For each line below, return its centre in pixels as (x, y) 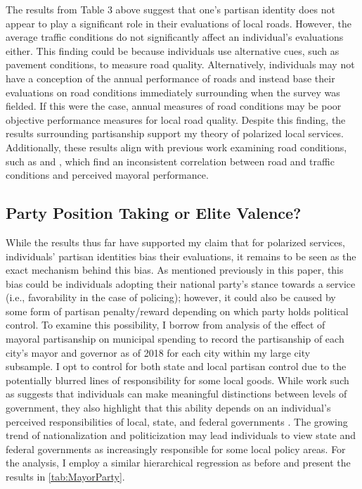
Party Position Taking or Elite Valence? (154, 213)
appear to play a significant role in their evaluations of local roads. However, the (179, 23)
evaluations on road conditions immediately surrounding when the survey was (173, 92)
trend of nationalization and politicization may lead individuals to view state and (181, 435)
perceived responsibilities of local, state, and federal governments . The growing (177, 421)
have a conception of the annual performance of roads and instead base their (170, 78)
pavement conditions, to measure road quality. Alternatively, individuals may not (180, 64)
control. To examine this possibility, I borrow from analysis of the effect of (166, 325)
